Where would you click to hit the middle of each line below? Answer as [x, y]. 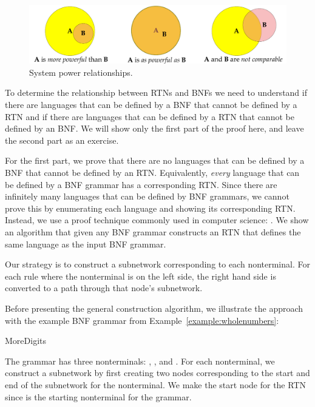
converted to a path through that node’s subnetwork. [104, 288]
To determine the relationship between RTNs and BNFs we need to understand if [156, 92]
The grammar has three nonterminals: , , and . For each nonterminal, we [140, 361]
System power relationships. [81, 72]
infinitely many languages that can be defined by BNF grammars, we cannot [147, 196]
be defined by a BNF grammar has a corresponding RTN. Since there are [141, 184]
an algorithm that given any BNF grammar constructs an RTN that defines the [153, 232]
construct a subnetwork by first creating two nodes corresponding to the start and [157, 373]
